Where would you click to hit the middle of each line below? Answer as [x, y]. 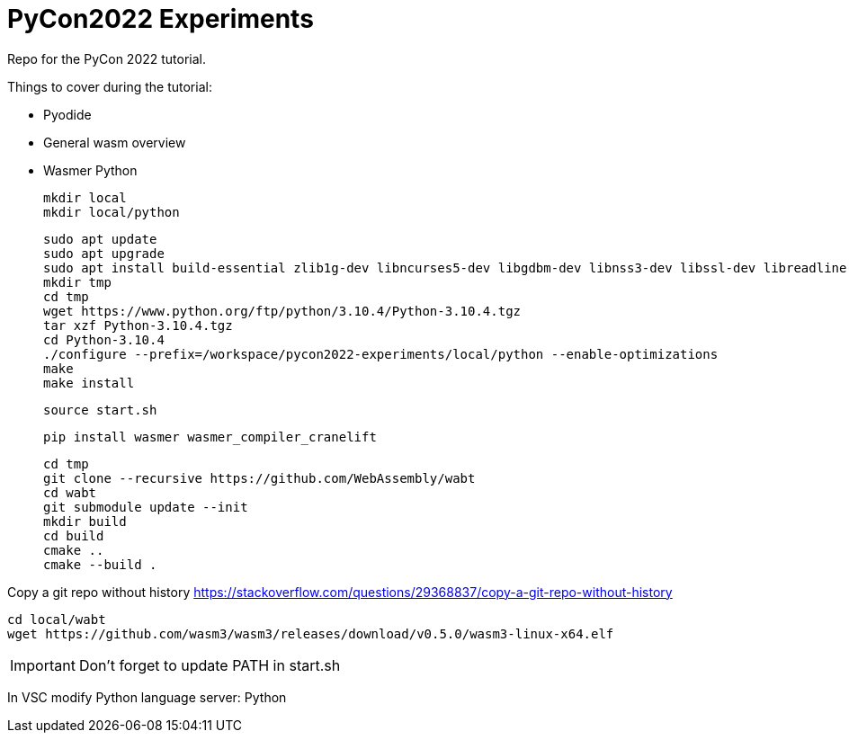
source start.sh [100, 410]
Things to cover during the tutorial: [110, 86]
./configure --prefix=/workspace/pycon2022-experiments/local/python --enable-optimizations [381, 354]
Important [43, 665]
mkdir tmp [77, 282]
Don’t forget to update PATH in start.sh [210, 665]
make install [89, 383]
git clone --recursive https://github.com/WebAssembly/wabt [259, 478]
